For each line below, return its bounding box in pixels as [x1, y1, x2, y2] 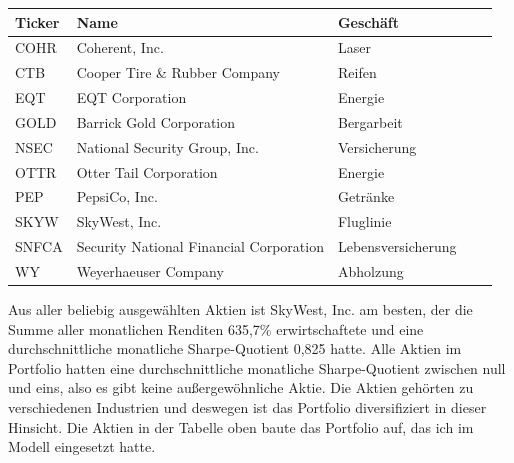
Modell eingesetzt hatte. [8, 436, 156, 457]
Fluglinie [337, 211, 392, 232]
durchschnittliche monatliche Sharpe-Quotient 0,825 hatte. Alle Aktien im [8, 338, 462, 359]
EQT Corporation [76, 87, 187, 108]
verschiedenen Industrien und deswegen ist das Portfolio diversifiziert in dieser [8, 397, 487, 417]
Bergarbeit [337, 111, 403, 132]
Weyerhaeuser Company [76, 260, 224, 281]
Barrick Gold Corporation [76, 111, 236, 132]
